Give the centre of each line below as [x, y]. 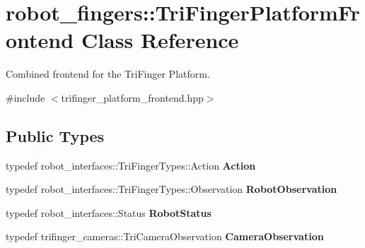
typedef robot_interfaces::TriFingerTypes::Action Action [131, 165]
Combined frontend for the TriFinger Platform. [108, 74]
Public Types [55, 135]
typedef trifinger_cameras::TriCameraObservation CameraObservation [165, 236]
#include [25, 97]
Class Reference [160, 40]
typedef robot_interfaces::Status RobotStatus [109, 212]
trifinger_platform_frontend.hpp [132, 97]
